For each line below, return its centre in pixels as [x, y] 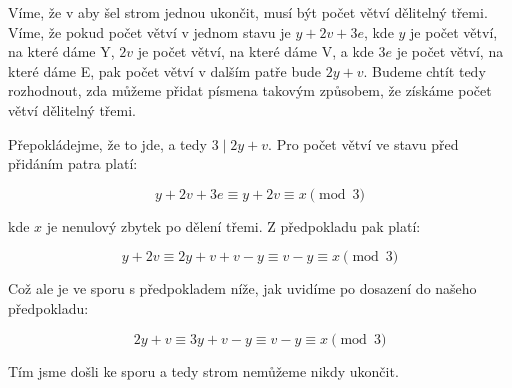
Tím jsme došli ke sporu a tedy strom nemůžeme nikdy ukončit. [203, 370]
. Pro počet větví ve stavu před [363, 143]
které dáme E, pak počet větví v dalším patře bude [165, 70]
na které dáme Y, [61, 51]
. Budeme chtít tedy [424, 70]
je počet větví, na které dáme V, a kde [255, 51]
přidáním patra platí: [73, 163]
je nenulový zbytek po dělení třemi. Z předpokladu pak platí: [233, 225]
